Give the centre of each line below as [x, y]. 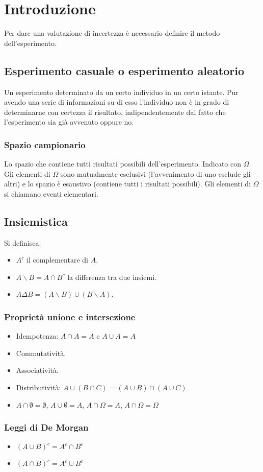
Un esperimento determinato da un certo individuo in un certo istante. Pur [121, 92]
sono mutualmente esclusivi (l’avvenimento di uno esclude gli [155, 173]
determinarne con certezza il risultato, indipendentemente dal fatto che [115, 112]
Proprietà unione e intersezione [70, 316]
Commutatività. [41, 353]
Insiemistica [36, 221]
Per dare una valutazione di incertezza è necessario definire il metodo [112, 33]
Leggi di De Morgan [46, 427]
